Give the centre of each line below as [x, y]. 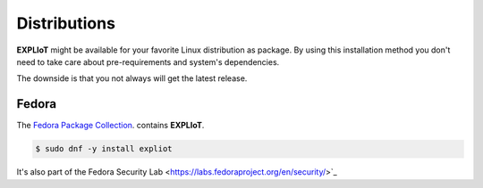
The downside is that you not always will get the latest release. [132, 78]
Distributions [66, 23]
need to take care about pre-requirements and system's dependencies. [148, 61]
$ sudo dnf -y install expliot [104, 149]
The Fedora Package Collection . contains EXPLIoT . [110, 126]
